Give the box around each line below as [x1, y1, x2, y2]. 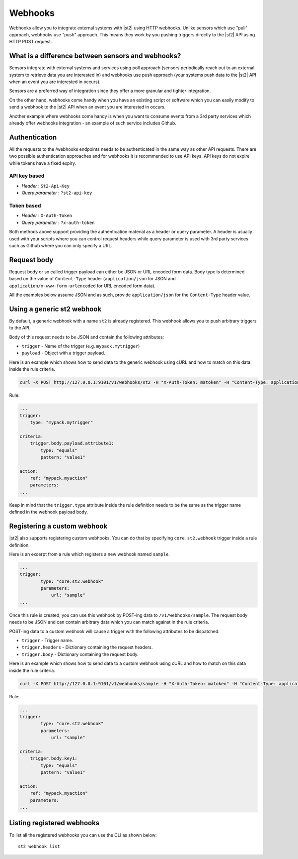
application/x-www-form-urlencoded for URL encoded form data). [9, 283, 156, 289]
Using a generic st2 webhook [9, 305, 102, 313]
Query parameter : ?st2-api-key [21, 190, 92, 196]
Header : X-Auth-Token [21, 213, 73, 218]
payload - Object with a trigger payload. [21, 350, 105, 356]
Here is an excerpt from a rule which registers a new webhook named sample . [9, 551, 170, 557]
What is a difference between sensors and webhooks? [9, 52, 181, 60]
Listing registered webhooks [9, 819, 100, 827]
